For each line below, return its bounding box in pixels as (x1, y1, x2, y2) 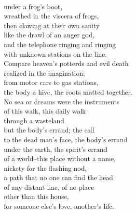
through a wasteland (4, 115, 64, 125)
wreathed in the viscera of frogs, (4, 11, 99, 21)
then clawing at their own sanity (4, 20, 100, 30)
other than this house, (4, 191, 69, 201)
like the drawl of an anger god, (4, 30, 95, 40)
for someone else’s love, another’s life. (4, 201, 114, 211)
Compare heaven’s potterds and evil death (4, 58, 129, 68)
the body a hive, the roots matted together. (4, 86, 133, 97)
